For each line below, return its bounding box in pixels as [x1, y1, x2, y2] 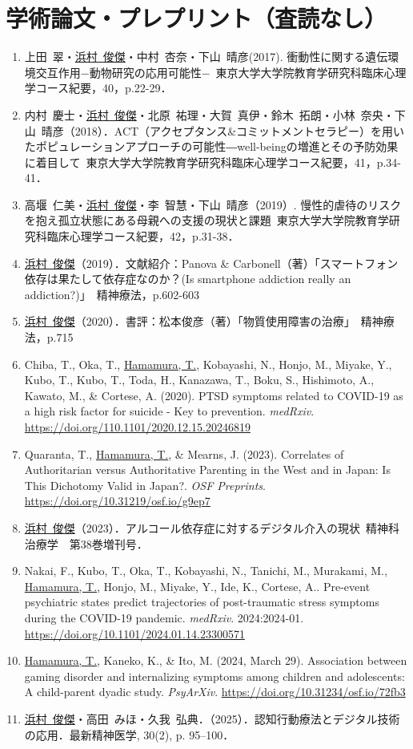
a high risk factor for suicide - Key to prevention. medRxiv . [24, 403, 315, 419]
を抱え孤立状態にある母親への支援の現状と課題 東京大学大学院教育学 [24, 212, 389, 229]
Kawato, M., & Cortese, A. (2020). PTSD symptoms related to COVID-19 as [24, 387, 403, 403]
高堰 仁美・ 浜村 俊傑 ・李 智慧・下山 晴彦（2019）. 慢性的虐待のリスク [24, 196, 402, 213]
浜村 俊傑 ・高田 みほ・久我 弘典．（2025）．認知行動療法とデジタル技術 [24, 710, 400, 727]
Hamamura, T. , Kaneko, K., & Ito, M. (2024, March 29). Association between [24, 652, 407, 669]
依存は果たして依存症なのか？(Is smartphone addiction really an [24, 270, 351, 287]
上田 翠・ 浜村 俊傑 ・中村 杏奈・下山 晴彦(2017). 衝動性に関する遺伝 [24, 48, 388, 65]
